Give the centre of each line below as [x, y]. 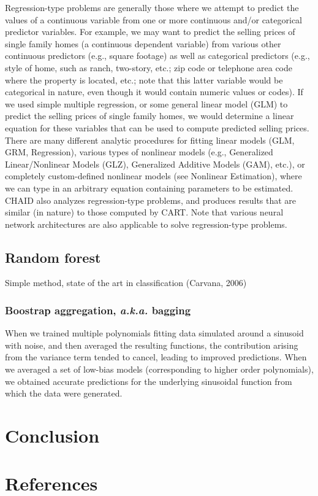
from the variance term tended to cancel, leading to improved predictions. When [156, 357]
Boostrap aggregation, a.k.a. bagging [98, 310]
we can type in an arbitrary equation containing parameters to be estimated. [149, 188]
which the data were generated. [64, 393]
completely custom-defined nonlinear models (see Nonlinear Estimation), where [153, 176]
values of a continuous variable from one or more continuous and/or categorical [154, 19]
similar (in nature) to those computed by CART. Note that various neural [144, 212]
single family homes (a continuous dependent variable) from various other [143, 43]
